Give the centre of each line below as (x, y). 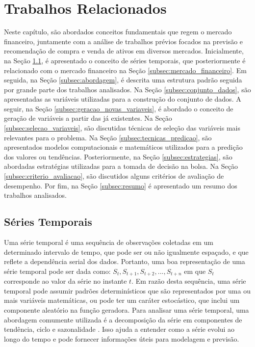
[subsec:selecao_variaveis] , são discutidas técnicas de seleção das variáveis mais (122, 128)
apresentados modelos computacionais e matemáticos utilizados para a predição (123, 147)
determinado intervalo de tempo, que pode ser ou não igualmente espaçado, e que (126, 252)
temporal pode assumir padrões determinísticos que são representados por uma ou (127, 290)
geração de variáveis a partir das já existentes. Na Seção (88, 118)
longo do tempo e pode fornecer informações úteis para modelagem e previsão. (122, 338)
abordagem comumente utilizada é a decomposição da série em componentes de (123, 319)
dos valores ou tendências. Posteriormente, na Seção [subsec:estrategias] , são (118, 156)
